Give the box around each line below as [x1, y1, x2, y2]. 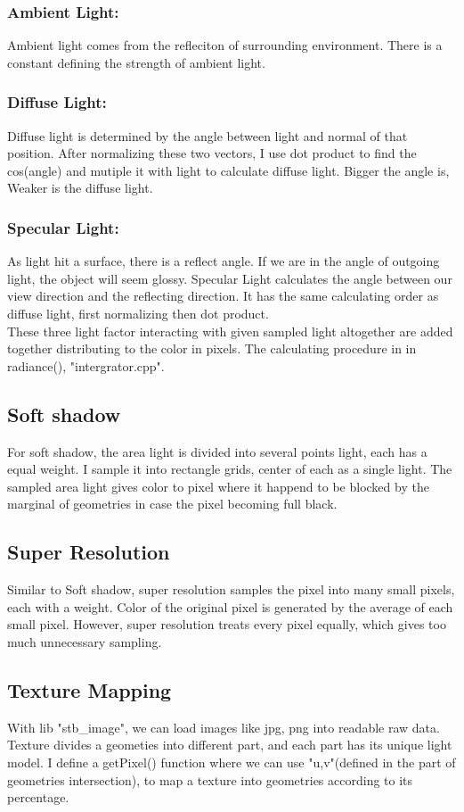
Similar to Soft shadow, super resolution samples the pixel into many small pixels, [7, 580, 455, 599]
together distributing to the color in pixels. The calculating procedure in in [7, 339, 417, 358]
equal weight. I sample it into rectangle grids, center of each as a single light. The [7, 460, 452, 478]
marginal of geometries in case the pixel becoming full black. [7, 494, 338, 513]
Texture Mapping [7, 675, 172, 703]
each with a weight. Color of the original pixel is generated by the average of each [7, 597, 453, 616]
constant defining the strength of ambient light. [7, 53, 265, 71]
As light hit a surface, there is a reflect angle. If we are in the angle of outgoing [7, 252, 440, 270]
